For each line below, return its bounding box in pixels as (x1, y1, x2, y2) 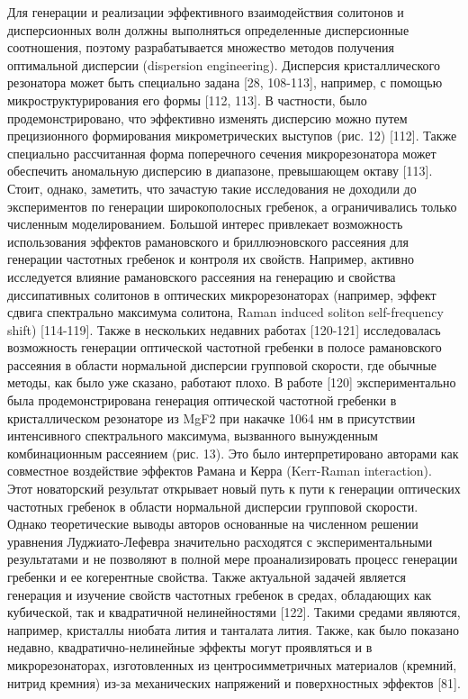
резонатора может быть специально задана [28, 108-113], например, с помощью (7, 73, 443, 92)
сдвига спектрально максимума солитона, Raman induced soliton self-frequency (7, 303, 444, 322)
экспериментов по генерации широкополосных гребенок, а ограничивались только (7, 196, 457, 215)
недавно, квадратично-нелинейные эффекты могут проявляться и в (7, 638, 373, 657)
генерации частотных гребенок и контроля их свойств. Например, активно (7, 250, 414, 268)
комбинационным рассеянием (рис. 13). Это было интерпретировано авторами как (7, 443, 459, 462)
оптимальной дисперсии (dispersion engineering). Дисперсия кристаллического (7, 55, 440, 74)
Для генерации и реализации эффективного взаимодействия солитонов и (7, 3, 404, 21)
